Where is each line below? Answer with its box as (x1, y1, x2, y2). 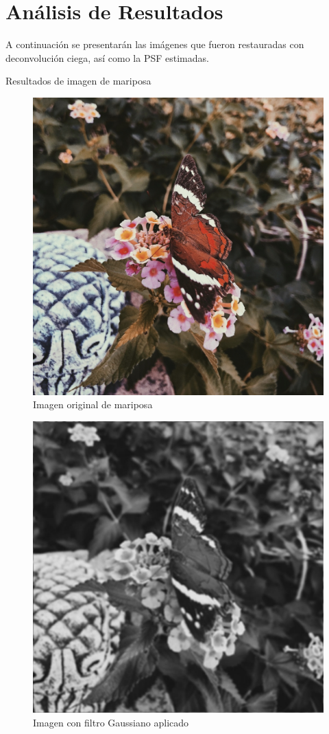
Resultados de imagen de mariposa (5, 74, 151, 88)
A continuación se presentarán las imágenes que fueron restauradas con (5, 37, 304, 52)
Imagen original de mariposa (33, 397, 153, 412)
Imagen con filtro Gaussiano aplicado (33, 715, 189, 729)
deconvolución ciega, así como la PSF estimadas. (5, 50, 209, 65)
